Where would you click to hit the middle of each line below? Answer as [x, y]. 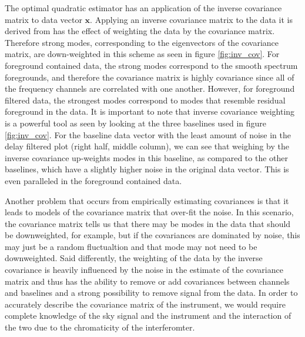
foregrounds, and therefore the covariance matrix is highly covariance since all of [150, 77]
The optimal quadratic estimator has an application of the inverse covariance [143, 8]
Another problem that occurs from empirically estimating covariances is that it [147, 200]
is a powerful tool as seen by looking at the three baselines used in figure [136, 123]
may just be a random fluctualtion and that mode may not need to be [131, 246]
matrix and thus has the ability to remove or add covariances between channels [147, 281]
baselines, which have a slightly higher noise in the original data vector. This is [147, 169]
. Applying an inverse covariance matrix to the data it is [191, 19]
